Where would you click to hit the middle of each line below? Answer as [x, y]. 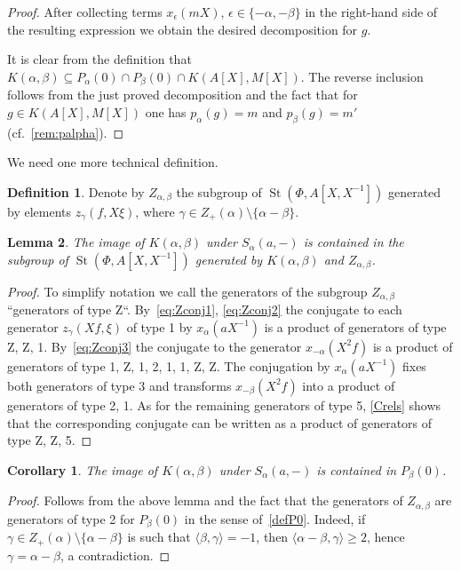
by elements [40, 211]
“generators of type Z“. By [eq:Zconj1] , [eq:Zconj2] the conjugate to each [205, 309]
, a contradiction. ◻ [115, 555]
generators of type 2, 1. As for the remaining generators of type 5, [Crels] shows [224, 404]
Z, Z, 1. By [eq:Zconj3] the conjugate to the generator [155, 346]
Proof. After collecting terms [85, 12]
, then [272, 537]
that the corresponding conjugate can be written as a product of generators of [220, 422]
